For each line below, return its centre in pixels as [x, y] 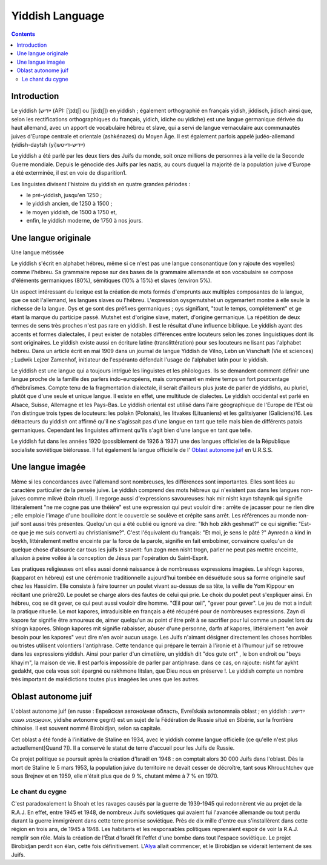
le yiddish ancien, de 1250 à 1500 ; [69, 204]
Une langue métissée [38, 252]
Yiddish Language [58, 16]
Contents [23, 34]
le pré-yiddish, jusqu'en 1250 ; [64, 195]
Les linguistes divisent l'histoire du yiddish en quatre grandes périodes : [101, 184]
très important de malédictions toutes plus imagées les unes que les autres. [105, 679]
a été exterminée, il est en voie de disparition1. [69, 173]
